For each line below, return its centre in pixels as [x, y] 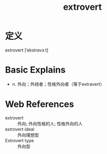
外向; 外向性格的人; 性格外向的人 [50, 124]
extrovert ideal [20, 129]
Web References [40, 104]
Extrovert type [20, 140]
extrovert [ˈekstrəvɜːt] [27, 50]
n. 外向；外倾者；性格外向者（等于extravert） [58, 84]
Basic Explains [35, 70]
